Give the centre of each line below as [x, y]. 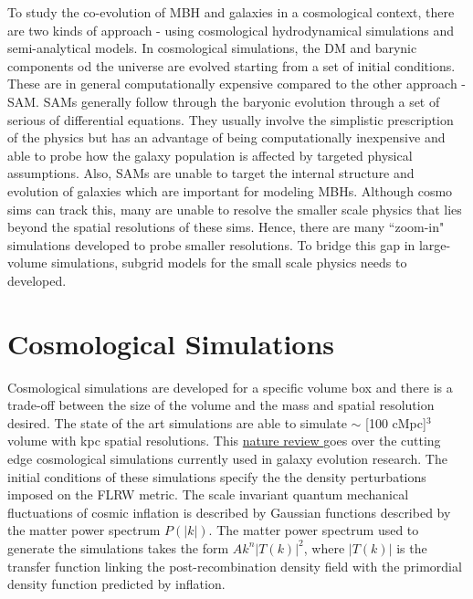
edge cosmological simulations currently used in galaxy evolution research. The [227, 458]
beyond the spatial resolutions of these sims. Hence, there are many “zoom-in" [226, 227]
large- [435, 244]
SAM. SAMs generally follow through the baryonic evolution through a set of [224, 101]
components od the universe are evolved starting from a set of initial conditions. [231, 65]
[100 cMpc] [396, 422]
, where [324, 547]
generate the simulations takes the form [118, 547]
